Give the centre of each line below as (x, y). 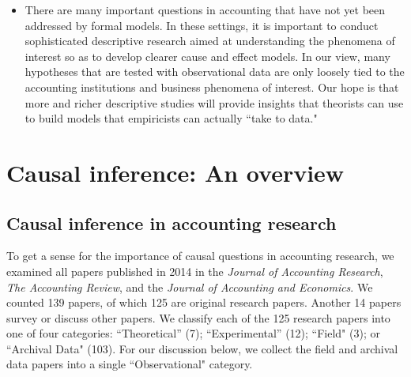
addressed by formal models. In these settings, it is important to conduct (202, 25)
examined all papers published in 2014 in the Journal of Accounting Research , (195, 271)
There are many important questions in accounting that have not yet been (205, 9)
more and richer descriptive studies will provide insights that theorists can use (214, 102)
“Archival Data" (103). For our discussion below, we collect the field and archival (202, 348)
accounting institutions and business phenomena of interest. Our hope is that (212, 87)
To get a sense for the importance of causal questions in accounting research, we (200, 256)
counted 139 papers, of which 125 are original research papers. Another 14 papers (204, 302)
